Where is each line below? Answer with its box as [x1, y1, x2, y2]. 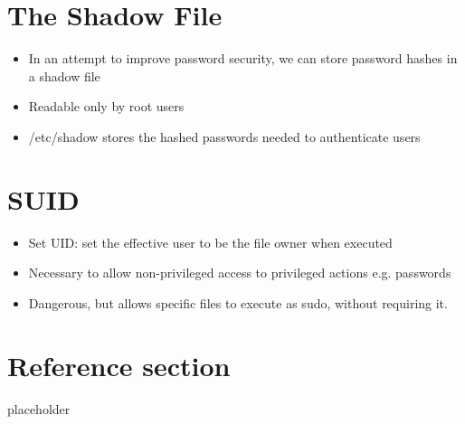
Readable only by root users [28, 97, 185, 116]
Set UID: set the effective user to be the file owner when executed [28, 232, 393, 251]
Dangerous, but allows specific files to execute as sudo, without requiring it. [28, 293, 448, 312]
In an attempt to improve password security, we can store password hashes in [28, 49, 458, 68]
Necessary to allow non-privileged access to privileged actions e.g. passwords [28, 263, 451, 282]
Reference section [7, 346, 231, 383]
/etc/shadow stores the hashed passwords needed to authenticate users [28, 127, 421, 146]
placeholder [7, 399, 71, 418]
